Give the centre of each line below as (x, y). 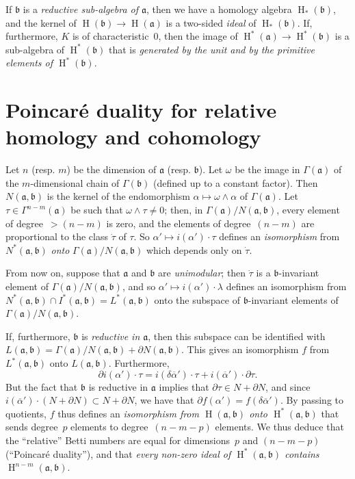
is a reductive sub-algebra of (81, 9)
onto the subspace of (197, 299)
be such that (97, 210)
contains (302, 453)
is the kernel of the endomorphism (118, 196)
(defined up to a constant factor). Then (235, 182)
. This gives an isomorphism (240, 349)
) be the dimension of (111, 169)
